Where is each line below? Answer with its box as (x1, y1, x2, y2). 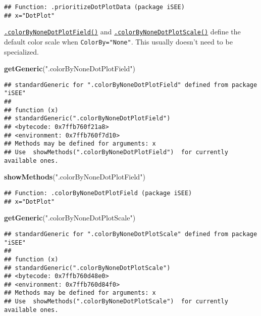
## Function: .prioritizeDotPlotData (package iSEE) (4, 4, 185, 11)
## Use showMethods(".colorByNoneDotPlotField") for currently (4, 149, 228, 156)
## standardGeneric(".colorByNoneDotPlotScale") (4, 264, 171, 272)
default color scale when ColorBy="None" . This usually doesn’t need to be (4, 36, 233, 47)
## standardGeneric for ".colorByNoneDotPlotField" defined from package (4, 81, 257, 88)
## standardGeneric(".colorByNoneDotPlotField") (4, 115, 171, 122)
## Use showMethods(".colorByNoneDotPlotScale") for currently (4, 298, 228, 305)
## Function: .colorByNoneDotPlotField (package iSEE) (4, 189, 192, 197)
